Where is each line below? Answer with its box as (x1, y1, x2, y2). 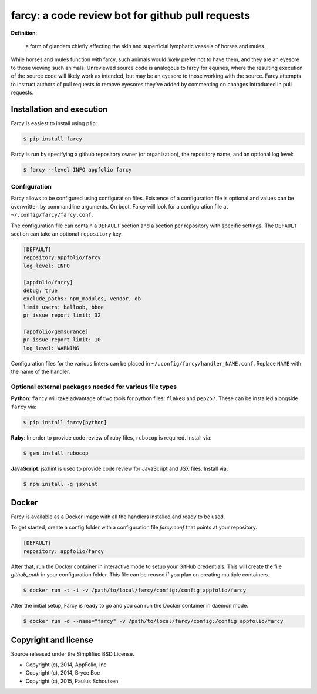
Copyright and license (11, 635, 94, 645)
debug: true (23, 287, 58, 294)
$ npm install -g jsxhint (23, 481, 98, 487)
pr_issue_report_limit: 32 (23, 312, 101, 318)
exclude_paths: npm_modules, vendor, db (23, 296, 141, 302)
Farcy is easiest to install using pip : (11, 119, 97, 126)
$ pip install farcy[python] (23, 419, 107, 425)
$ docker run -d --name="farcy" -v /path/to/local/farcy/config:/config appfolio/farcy (23, 618, 284, 625)
